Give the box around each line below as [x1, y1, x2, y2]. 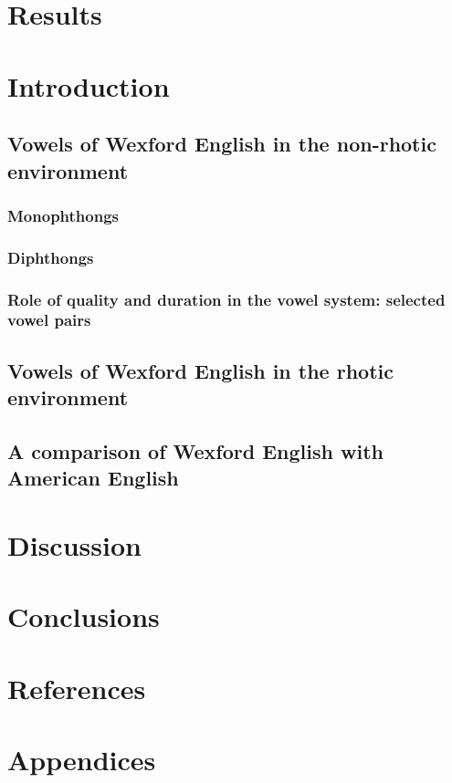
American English [7, 464, 179, 492]
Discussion [7, 526, 142, 563]
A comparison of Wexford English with [7, 436, 384, 465]
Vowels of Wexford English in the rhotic [7, 356, 394, 384]
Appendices [7, 741, 156, 778]
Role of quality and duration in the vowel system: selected [7, 287, 446, 310]
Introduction [7, 67, 170, 104]
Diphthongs [7, 245, 94, 268]
